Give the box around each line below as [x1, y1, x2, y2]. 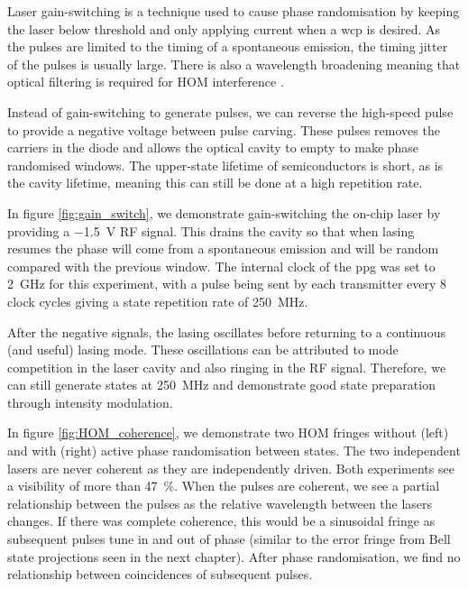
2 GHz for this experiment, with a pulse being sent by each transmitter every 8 [7, 274, 447, 293]
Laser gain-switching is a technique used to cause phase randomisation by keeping [7, 2, 460, 20]
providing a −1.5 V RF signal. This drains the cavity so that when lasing [7, 221, 415, 240]
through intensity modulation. [7, 392, 173, 411]
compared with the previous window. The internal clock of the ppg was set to [7, 256, 436, 275]
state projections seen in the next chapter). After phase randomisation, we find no [7, 547, 461, 566]
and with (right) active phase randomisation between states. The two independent [7, 441, 461, 460]
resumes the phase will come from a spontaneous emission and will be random [7, 239, 439, 258]
